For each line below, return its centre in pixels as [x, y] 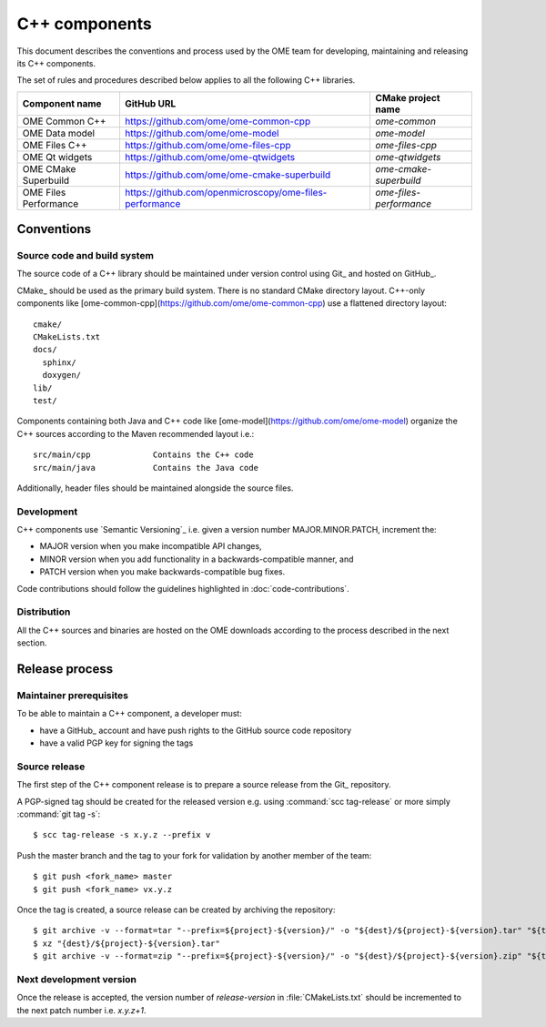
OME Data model [59, 133]
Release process [65, 669]
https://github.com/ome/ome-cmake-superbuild [227, 175]
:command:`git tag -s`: [59, 814]
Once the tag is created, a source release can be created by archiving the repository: [176, 910]
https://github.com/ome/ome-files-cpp [207, 145]
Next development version [76, 979]
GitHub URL [150, 103]
